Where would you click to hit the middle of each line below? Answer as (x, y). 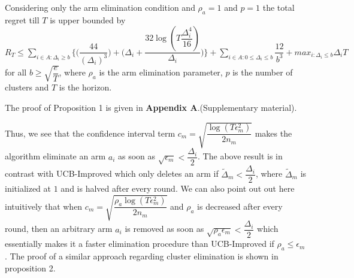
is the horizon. (85, 87)
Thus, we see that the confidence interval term (90, 133)
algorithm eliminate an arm (55, 156)
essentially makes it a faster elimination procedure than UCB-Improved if (140, 244)
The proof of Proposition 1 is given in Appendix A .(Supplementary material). (151, 107)
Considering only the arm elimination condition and (100, 7)
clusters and (27, 87)
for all (16, 72)
